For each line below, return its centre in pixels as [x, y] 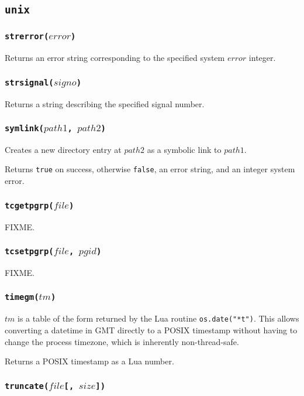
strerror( [27, 37]
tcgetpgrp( [29, 205]
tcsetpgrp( [29, 252]
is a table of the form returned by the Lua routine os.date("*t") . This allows [158, 318]
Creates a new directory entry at [63, 149]
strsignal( [29, 82]
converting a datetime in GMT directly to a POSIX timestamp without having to [151, 330]
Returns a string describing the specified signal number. [105, 103]
